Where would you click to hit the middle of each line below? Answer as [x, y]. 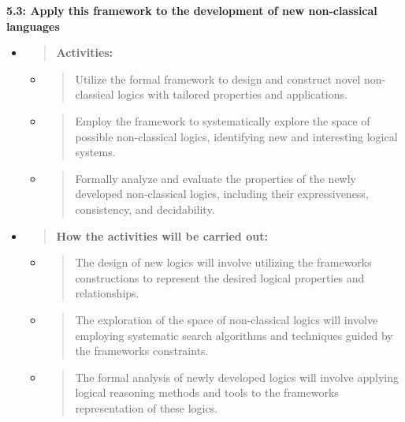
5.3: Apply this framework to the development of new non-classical [192, 10]
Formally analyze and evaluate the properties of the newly [216, 178]
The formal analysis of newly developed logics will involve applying [237, 377]
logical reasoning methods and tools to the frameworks [207, 392]
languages [33, 26]
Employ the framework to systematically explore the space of [223, 120]
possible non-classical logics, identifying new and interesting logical [236, 136]
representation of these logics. [147, 407]
